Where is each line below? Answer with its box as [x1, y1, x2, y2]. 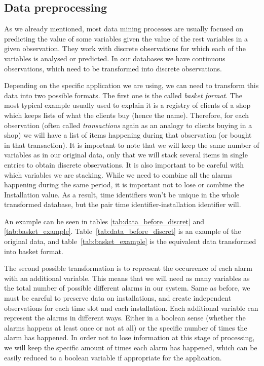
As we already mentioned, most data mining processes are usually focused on [4, 23, 243, 34]
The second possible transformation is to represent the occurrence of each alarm [4, 263, 252, 273]
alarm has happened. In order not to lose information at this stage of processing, [4, 332, 255, 343]
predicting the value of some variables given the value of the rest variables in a [4, 33, 248, 44]
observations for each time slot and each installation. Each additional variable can [4, 302, 258, 313]
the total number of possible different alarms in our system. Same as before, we [4, 282, 250, 293]
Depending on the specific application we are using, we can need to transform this [4, 80, 259, 91]
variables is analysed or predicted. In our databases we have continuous [4, 53, 225, 63]
